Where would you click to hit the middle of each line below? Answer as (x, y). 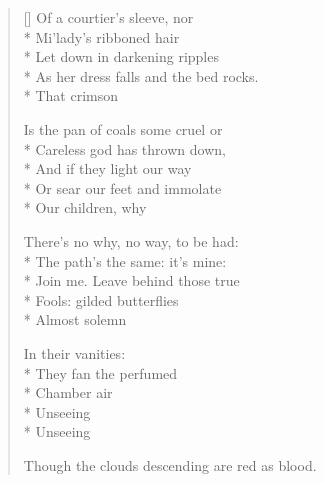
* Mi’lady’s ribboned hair (101, 36)
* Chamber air (68, 392)
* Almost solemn (75, 319)
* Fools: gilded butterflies (101, 299)
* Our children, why (85, 207)
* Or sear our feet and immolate (122, 187)
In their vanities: (74, 352)
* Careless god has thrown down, (124, 148)
